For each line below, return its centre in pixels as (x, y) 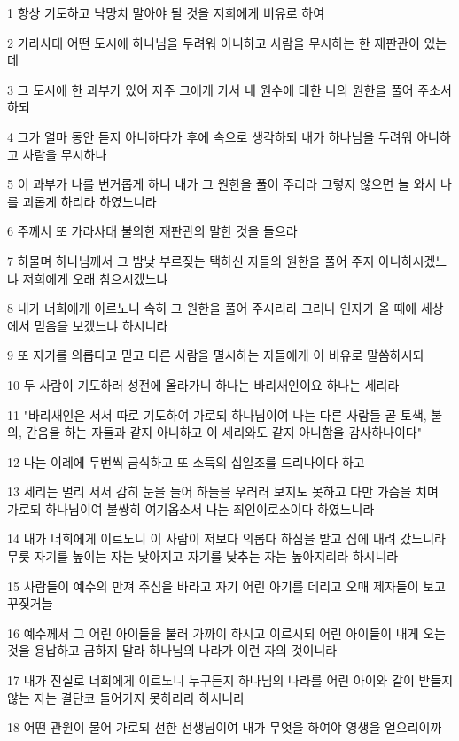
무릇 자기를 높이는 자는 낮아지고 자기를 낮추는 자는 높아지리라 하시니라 (203, 556)
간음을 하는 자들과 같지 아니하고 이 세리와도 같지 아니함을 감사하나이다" (224, 432)
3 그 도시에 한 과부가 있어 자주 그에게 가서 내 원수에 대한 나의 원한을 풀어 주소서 (229, 89)
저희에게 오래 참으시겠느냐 (95, 278)
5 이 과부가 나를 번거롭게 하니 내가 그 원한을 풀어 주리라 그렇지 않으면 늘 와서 (222, 184)
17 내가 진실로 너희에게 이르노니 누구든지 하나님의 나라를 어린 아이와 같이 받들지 (230, 680)
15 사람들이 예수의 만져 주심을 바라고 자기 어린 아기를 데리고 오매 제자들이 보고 (226, 585)
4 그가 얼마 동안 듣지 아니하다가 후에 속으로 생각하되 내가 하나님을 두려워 (210, 136)
